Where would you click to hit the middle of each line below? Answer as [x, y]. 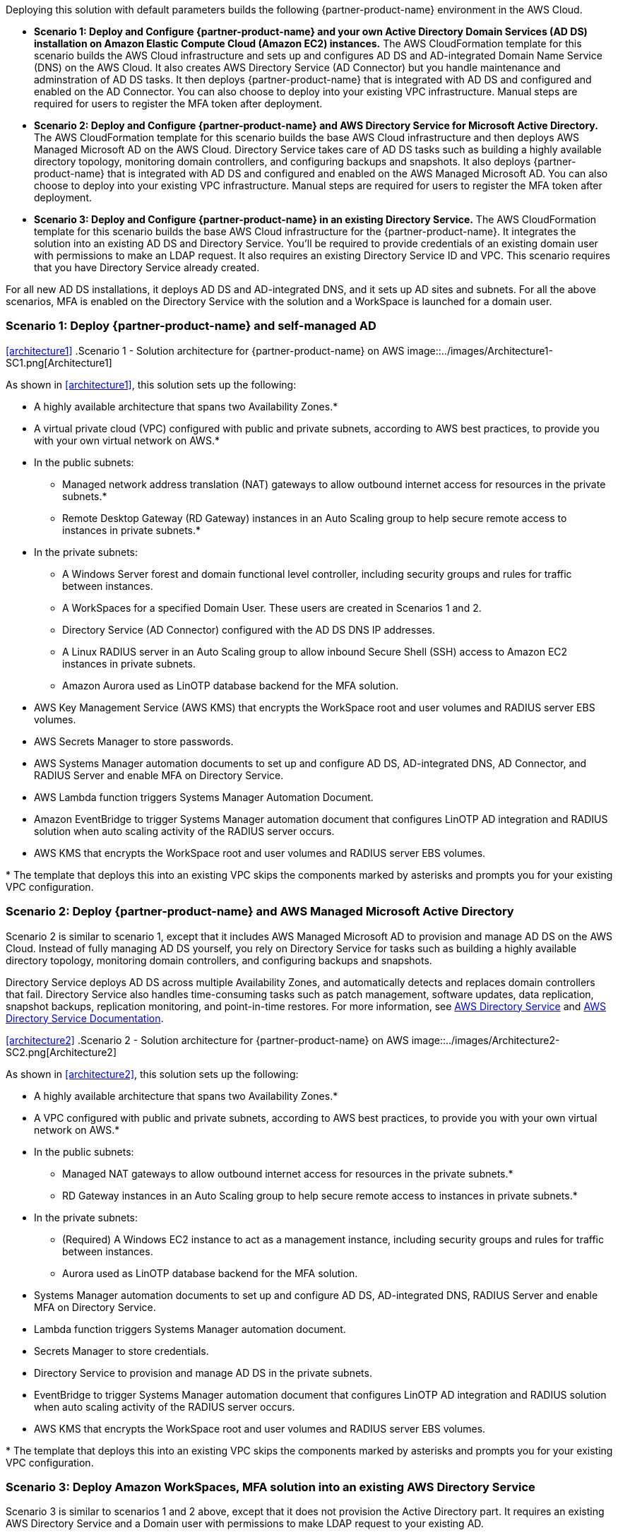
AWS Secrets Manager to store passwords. [134, 741]
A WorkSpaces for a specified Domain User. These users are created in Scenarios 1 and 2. [272, 608]
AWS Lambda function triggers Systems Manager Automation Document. [204, 797]
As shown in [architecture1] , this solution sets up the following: [151, 384]
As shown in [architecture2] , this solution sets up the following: [152, 1074]
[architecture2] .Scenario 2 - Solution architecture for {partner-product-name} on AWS [207, 1040]
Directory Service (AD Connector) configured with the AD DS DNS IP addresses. [249, 629]
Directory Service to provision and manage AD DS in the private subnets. [203, 1373]
